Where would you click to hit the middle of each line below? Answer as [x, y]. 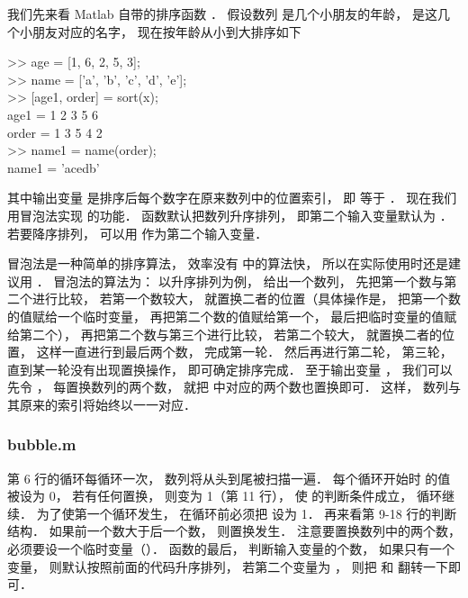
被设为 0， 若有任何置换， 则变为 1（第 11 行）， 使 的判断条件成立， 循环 [225, 496]
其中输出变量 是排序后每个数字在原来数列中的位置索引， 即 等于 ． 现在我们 [232, 198]
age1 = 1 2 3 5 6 [53, 114]
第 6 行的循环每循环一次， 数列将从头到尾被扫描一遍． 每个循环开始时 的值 [229, 478]
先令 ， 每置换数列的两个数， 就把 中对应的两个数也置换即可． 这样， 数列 [228, 387]
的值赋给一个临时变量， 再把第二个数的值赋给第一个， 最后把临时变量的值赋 [232, 316]
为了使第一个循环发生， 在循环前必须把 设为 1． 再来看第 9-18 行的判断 [247, 513]
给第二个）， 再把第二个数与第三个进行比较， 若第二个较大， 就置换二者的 [225, 334]
